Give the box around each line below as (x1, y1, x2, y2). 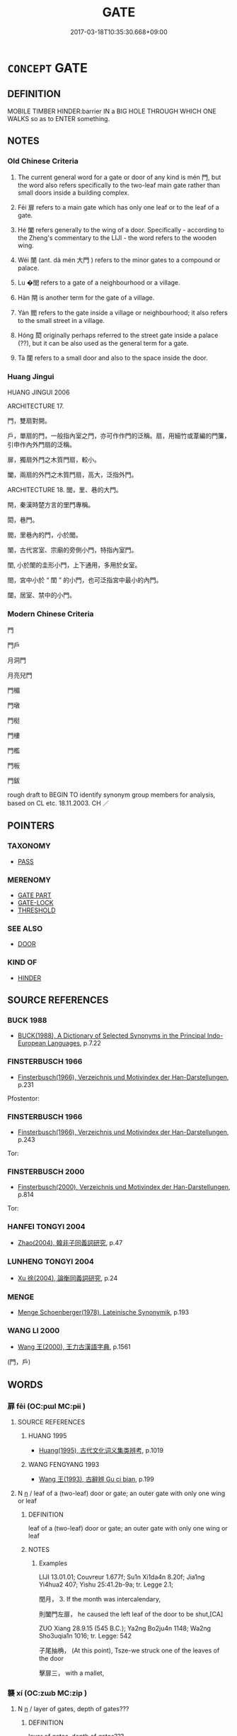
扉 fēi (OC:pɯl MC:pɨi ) (7, 1401, 86, 1411)
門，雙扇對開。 (7, 416, 51, 425)
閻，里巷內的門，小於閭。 (7, 531, 82, 539)
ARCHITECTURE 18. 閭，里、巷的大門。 (7, 485, 122, 494)
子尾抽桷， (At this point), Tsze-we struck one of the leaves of (38, 1646, 220, 1655)
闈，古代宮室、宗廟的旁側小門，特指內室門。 (7, 545, 138, 554)
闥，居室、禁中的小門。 (7, 591, 76, 599)
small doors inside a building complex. (17, 188, 129, 197)
